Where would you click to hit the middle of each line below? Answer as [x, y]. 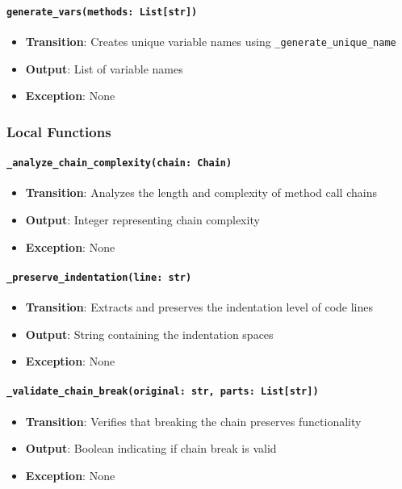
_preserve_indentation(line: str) [99, 277]
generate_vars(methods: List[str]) [102, 12]
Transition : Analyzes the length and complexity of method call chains [201, 192]
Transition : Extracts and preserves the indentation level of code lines [199, 307]
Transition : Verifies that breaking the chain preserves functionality [193, 421]
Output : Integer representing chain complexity [142, 219]
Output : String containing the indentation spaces [149, 334]
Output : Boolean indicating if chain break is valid [151, 448]
